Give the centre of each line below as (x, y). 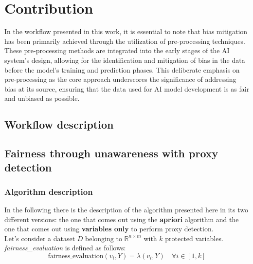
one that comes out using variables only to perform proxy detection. (109, 229)
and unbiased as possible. (42, 98)
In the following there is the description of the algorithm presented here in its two (126, 210)
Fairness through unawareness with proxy (111, 153)
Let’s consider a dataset (40, 238)
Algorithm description (49, 191)
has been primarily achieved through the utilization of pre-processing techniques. (125, 41)
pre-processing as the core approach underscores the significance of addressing (120, 79)
